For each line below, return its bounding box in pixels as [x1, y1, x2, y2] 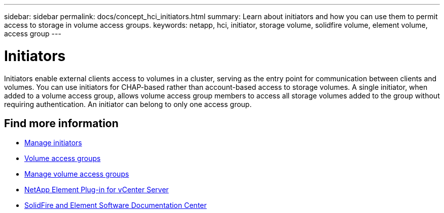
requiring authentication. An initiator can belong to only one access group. [4, 99, 252, 109]
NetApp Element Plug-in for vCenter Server [24, 185, 169, 194]
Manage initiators [24, 138, 82, 147]
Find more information [4, 117, 119, 130]
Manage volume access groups [24, 170, 129, 179]
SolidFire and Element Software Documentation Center [24, 201, 207, 210]
